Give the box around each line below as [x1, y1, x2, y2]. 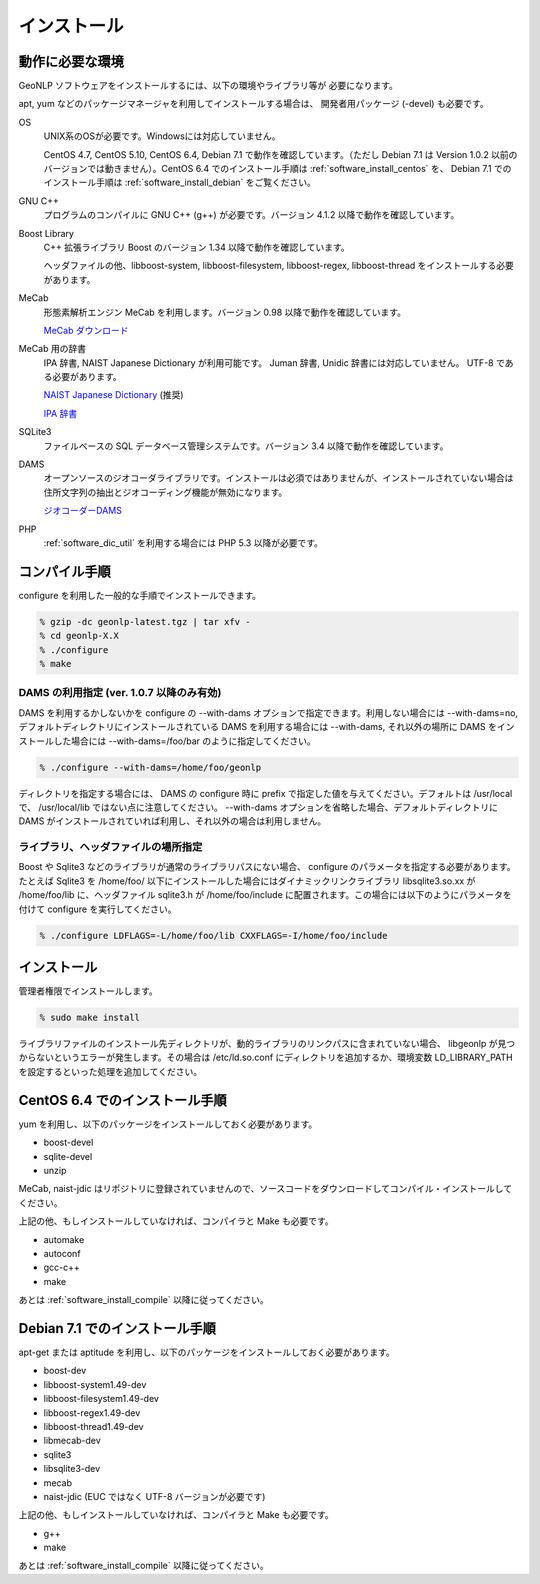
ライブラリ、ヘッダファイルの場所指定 [18, 840, 203, 854]
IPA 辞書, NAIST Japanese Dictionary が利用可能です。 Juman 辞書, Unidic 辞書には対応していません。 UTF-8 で [43, 356, 505, 369]
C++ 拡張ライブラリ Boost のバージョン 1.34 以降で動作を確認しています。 [43, 241, 350, 253]
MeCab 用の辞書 [18, 343, 87, 355]
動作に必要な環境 [18, 53, 124, 70]
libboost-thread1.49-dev [43, 1420, 144, 1432]
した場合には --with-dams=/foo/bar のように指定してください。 [53, 735, 316, 747]
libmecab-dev [43, 1435, 102, 1447]
